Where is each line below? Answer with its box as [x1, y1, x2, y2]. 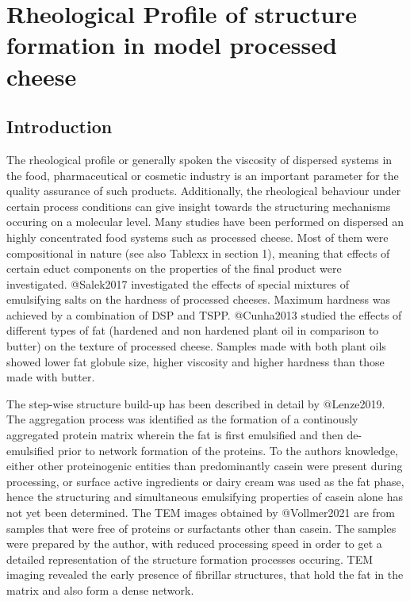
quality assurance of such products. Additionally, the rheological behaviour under [6, 182, 401, 199]
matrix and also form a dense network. [6, 581, 194, 598]
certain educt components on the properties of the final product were [6, 260, 342, 277]
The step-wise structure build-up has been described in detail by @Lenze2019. [6, 395, 385, 412]
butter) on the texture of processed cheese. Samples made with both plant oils [6, 338, 386, 354]
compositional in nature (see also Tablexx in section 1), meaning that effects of [6, 244, 390, 261]
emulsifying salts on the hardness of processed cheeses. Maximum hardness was [6, 291, 390, 308]
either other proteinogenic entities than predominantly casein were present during [6, 457, 403, 474]
